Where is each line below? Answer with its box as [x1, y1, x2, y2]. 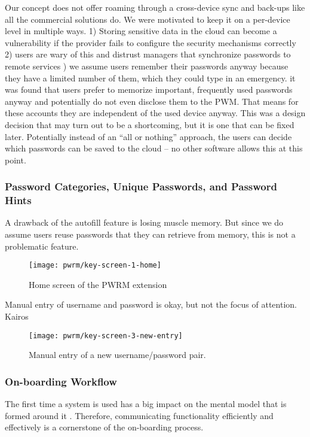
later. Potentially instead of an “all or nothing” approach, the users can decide [5, 130, 292, 142]
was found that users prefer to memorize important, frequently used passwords [5, 83, 293, 96]
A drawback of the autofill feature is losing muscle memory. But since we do [5, 216, 284, 229]
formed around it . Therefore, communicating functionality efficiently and [5, 409, 274, 421]
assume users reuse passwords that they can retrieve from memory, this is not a [5, 228, 296, 241]
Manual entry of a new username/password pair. [29, 348, 206, 361]
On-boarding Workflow [5, 374, 117, 389]
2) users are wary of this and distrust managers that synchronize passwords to [5, 48, 291, 60]
